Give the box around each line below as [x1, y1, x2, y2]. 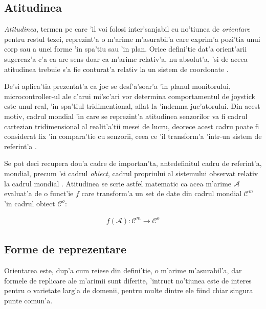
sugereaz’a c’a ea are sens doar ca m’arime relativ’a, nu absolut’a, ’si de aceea [4, 53, 248, 64]
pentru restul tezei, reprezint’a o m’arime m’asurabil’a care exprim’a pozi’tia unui [4, 33, 260, 44]
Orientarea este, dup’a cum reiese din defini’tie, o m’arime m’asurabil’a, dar [4, 265, 242, 276]
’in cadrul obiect [4, 198, 55, 208]
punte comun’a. [4, 295, 53, 305]
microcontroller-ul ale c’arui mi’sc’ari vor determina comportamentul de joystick [4, 90, 255, 101]
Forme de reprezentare [4, 241, 127, 257]
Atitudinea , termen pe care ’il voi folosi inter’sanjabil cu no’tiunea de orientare [4, 23, 250, 34]
